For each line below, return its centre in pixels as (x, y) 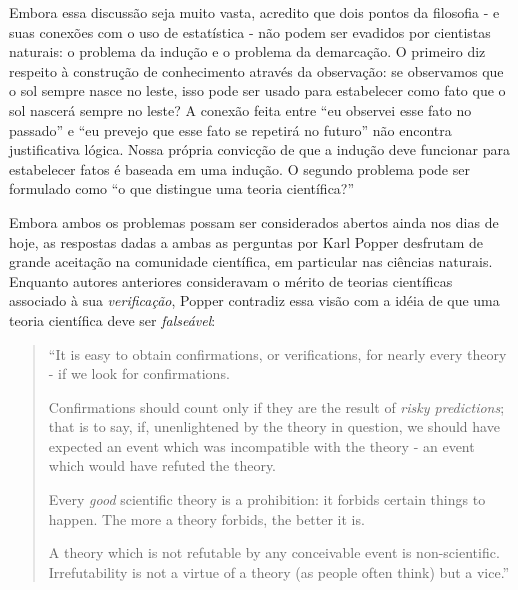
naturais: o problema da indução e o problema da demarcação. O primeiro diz (247, 51)
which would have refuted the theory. (162, 465)
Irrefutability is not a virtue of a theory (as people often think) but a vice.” (279, 571)
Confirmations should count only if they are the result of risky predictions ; (276, 406)
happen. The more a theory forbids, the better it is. (206, 518)
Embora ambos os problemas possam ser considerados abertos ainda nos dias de (254, 221)
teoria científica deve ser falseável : (112, 319)
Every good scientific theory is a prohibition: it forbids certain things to (267, 499)
